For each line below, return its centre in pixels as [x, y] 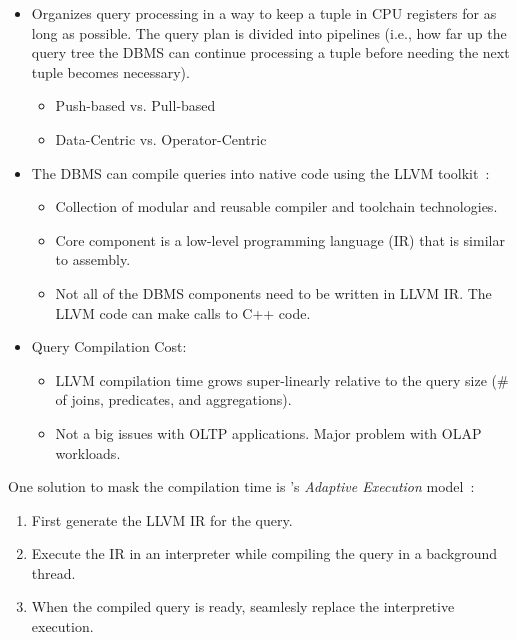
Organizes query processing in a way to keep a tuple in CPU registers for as [264, 13]
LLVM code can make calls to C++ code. [183, 312]
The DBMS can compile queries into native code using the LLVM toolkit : [260, 172]
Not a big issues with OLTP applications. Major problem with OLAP [268, 432]
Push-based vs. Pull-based [135, 105]
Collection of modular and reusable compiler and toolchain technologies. [276, 206]
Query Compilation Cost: [109, 346]
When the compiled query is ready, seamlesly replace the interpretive [243, 606]
